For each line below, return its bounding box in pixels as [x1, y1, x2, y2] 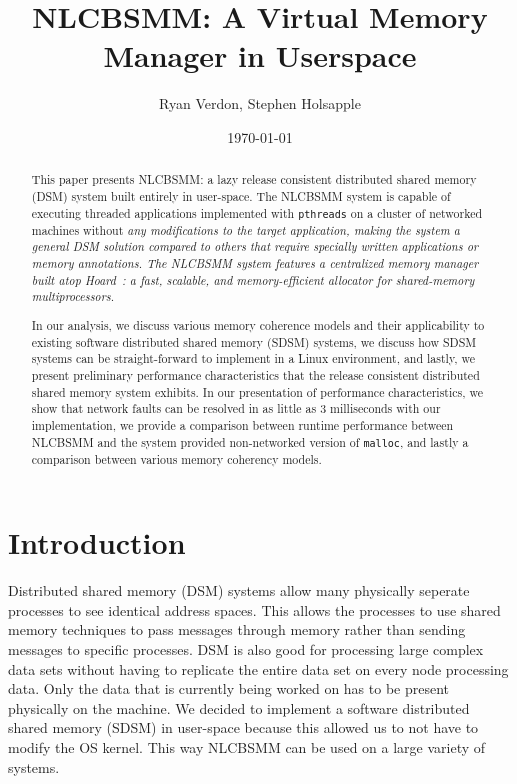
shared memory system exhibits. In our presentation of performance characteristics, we [31, 383, 484, 400]
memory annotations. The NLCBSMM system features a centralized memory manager [31, 255, 479, 272]
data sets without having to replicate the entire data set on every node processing [8, 658, 509, 679]
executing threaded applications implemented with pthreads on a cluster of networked [31, 204, 483, 221]
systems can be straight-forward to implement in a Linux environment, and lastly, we [31, 350, 476, 367]
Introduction [8, 522, 186, 563]
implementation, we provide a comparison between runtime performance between [31, 416, 454, 433]
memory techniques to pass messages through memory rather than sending [8, 619, 466, 640]
